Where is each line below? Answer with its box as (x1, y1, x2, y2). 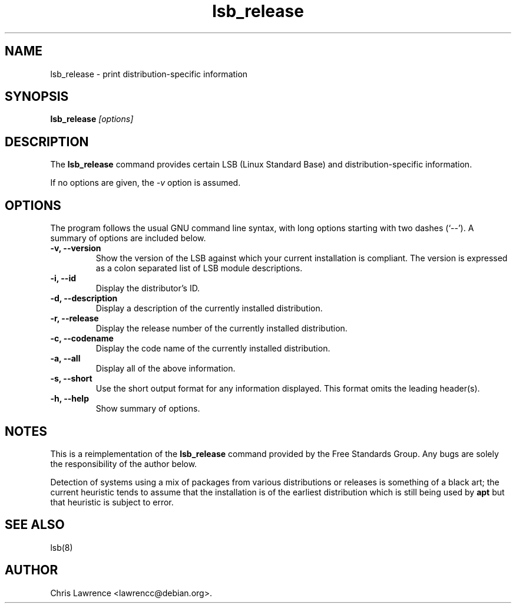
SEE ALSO (5, 517, 65, 533)
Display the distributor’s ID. (95, 283, 200, 294)
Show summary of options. (95, 403, 200, 414)
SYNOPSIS (5, 89, 69, 104)
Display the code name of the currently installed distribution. (95, 343, 330, 354)
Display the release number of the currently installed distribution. (95, 323, 348, 334)
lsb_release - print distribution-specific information (50, 68, 248, 79)
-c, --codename (50, 333, 114, 344)
